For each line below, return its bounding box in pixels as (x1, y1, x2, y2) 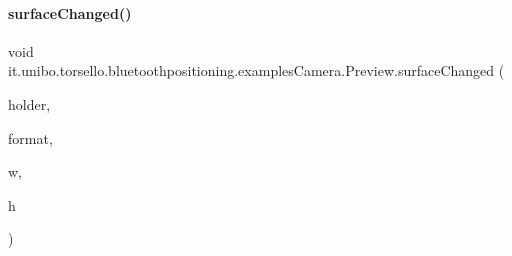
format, (8, 127, 53, 148)
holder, (8, 93, 51, 114)
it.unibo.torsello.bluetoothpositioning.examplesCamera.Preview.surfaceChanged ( (8, 60, 505, 81)
